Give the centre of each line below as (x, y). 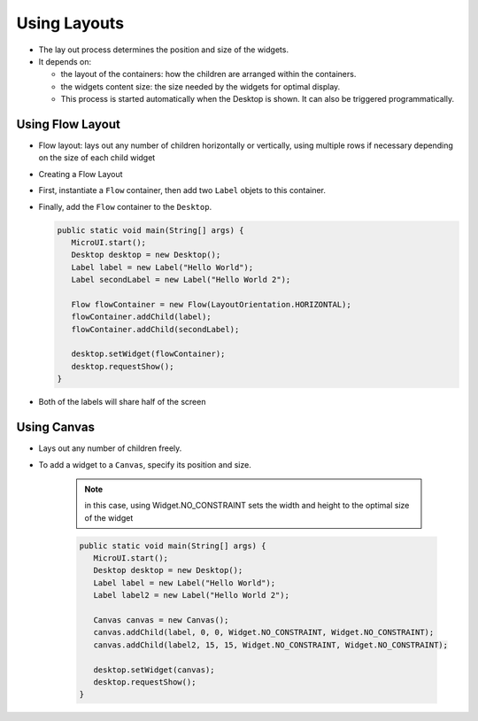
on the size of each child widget (97, 158)
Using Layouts (70, 23)
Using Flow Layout (69, 124)
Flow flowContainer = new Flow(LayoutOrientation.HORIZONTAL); (211, 304)
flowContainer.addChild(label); (141, 317)
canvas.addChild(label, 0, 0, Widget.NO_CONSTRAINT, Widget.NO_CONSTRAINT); (264, 632)
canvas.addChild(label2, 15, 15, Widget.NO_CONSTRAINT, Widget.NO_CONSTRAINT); (271, 645)
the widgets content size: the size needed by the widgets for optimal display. (200, 86)
